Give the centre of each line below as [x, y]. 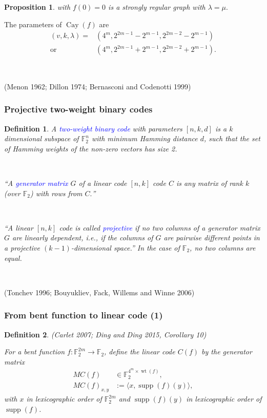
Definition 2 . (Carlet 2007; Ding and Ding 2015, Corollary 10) [105, 334]
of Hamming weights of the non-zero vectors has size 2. [91, 148]
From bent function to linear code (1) [84, 315]
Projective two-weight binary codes [78, 109]
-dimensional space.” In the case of [125, 248]
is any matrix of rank [209, 183]
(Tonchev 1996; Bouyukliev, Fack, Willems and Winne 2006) [99, 292]
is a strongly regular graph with [157, 7]
